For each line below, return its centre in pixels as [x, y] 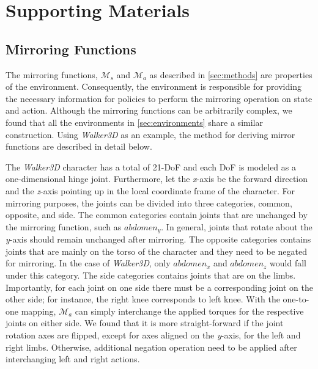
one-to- [296, 299]
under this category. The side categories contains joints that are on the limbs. [151, 275]
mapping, [39, 311]
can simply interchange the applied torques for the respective [189, 311]
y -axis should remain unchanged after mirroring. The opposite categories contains [158, 239]
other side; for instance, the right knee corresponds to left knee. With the [143, 299]
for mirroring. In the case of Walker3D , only [88, 263]
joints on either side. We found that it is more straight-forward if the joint [145, 323]
